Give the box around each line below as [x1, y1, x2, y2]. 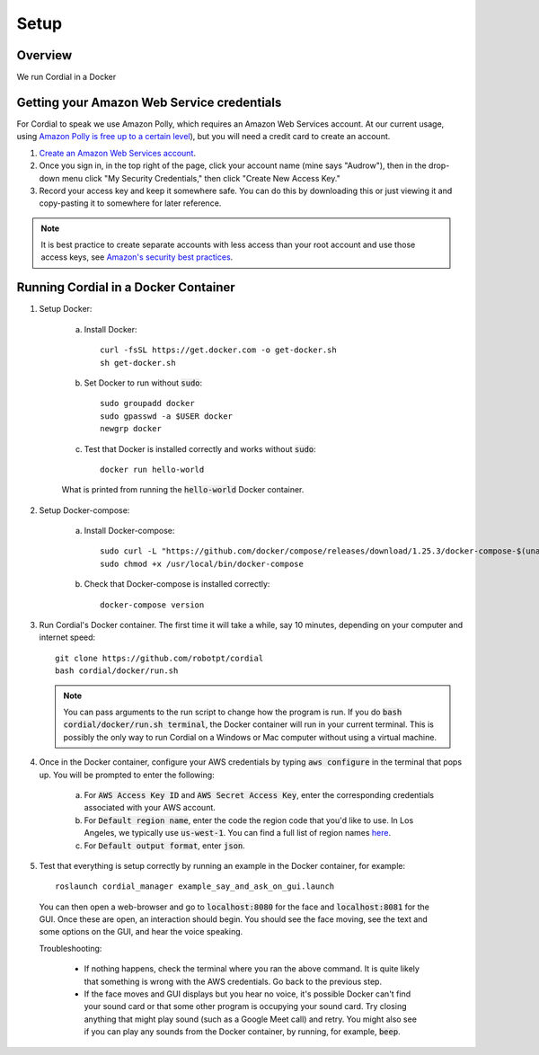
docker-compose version [100, 599, 205, 610]
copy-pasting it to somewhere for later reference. [39, 198, 222, 208]
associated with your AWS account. [84, 802, 216, 813]
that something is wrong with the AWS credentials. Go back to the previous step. [84, 976, 382, 987]
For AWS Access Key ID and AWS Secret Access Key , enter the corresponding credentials [84, 789, 435, 800]
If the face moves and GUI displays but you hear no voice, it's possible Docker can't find [84, 989, 411, 999]
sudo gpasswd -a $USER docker [100, 411, 234, 421]
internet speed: [39, 632, 96, 643]
